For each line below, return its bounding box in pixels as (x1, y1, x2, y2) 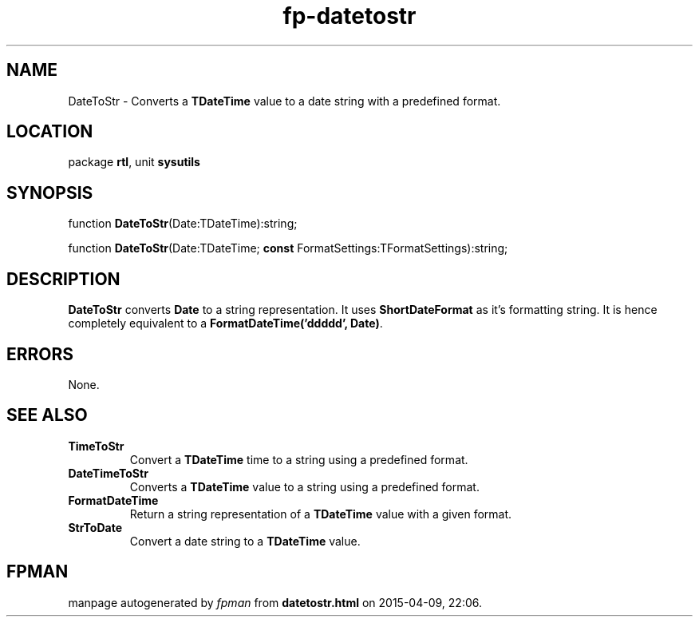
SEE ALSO (6, 405, 88, 426)
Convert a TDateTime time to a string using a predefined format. (129, 452, 468, 466)
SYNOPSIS (6, 182, 93, 203)
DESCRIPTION (6, 268, 120, 289)
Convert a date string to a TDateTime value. (129, 534, 361, 548)
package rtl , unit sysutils (68, 155, 200, 169)
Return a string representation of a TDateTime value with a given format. (129, 506, 512, 521)
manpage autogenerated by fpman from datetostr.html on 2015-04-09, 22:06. (68, 595, 482, 609)
